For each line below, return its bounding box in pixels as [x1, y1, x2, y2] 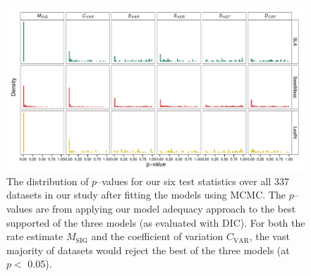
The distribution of [6, 173, 89, 188]
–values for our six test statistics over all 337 [97, 173, 289, 188]
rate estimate [6, 229, 63, 244]
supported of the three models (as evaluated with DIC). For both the [6, 215, 305, 230]
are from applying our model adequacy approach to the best [35, 201, 296, 215]
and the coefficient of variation [91, 229, 224, 244]
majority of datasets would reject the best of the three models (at [6, 242, 290, 257]
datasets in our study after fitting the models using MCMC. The [6, 187, 286, 202]
